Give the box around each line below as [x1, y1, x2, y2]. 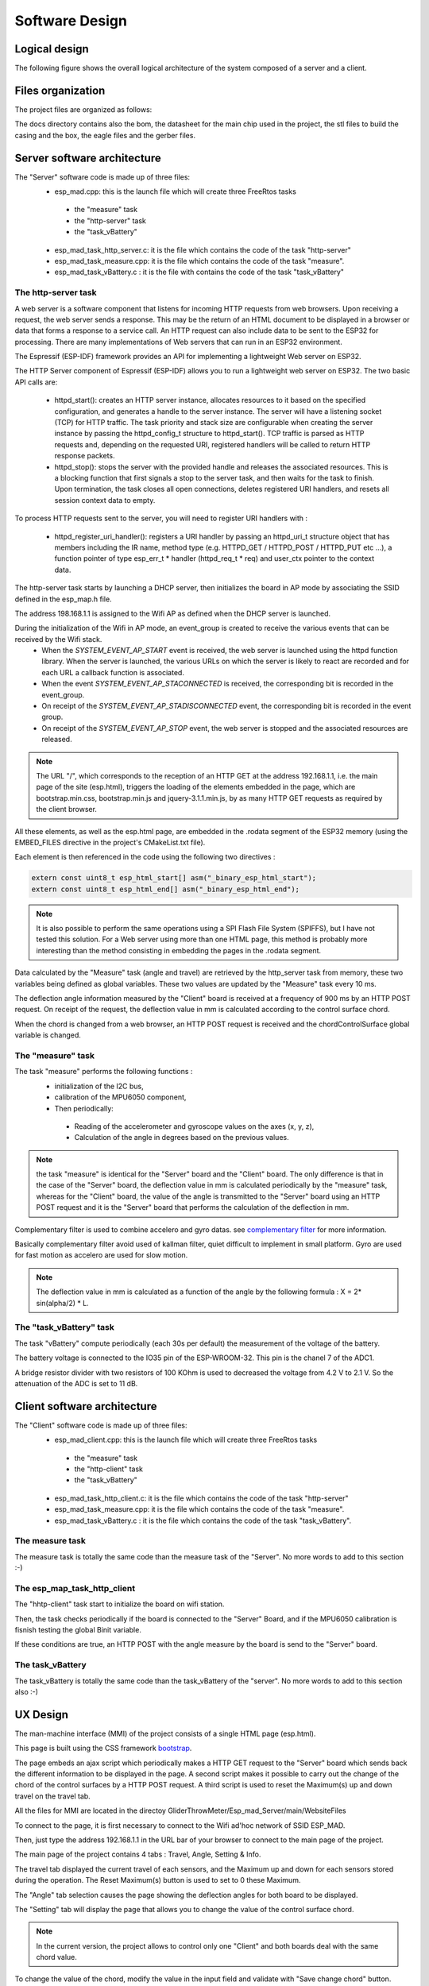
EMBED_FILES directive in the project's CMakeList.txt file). [14, 837, 206, 847]
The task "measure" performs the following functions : [14, 1067, 193, 1076]
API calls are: [14, 377, 58, 387]
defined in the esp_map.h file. [14, 594, 112, 604]
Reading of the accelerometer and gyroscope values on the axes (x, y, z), [74, 1121, 315, 1131]
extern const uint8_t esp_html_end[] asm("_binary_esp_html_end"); [31, 884, 300, 894]
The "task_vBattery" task [14, 1322, 114, 1333]
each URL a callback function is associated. [41, 667, 184, 677]
